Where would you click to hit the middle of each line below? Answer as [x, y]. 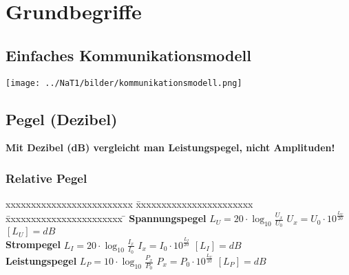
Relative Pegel [46, 178]
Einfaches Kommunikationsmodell [128, 55]
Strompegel [33, 244]
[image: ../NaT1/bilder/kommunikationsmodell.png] [124, 83]
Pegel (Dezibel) [62, 119]
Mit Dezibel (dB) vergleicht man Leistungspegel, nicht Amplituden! [170, 147]
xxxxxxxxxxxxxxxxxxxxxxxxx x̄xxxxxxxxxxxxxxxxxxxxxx [129, 204]
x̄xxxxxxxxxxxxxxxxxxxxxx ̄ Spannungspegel [106, 218]
